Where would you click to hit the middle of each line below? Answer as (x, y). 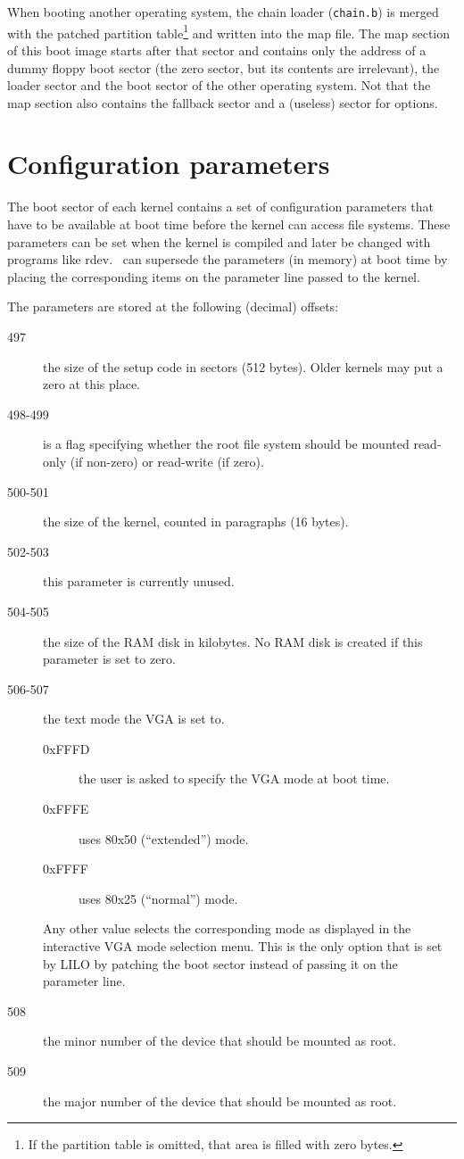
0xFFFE (66, 809)
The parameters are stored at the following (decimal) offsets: (173, 306)
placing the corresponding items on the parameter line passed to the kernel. (214, 276)
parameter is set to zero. (109, 659)
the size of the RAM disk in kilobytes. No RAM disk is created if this (233, 641)
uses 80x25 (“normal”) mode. (158, 898)
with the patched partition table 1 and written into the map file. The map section (229, 31)
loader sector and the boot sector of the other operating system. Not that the (219, 85)
